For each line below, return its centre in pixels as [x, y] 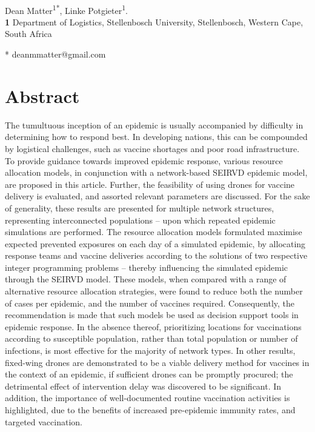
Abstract [42, 95]
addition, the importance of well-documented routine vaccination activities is [148, 398]
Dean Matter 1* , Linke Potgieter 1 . [66, 9]
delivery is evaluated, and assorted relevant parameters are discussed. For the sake [157, 196]
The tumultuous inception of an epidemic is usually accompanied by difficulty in [154, 125]
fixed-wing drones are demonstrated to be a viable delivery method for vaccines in [157, 362]
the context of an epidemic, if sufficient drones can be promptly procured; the [149, 374]
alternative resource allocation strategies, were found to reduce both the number [154, 291]
